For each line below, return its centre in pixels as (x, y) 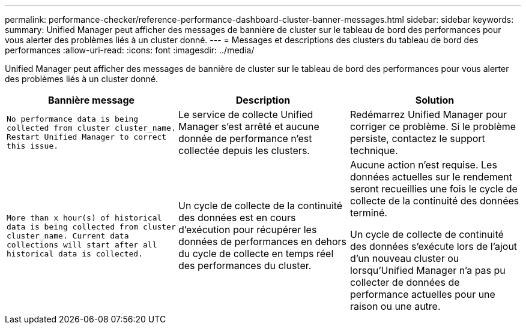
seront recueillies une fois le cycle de (434, 189)
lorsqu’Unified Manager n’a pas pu (428, 270)
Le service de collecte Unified (246, 114)
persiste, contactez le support (417, 138)
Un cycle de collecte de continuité (427, 234)
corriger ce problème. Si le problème (433, 126)
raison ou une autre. (395, 306)
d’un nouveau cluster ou (404, 258)
